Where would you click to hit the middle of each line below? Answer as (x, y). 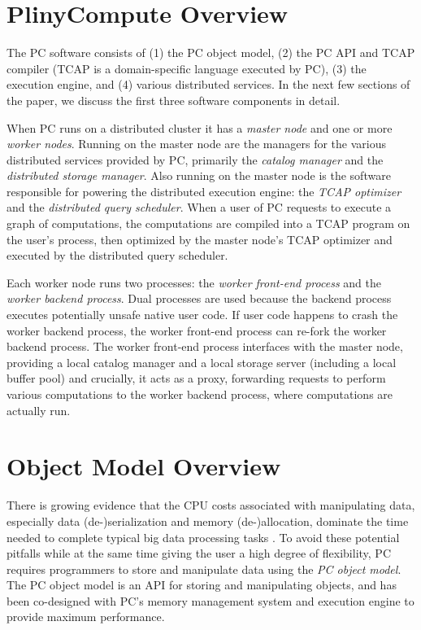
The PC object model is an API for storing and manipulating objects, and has (202, 585)
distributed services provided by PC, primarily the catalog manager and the (195, 159)
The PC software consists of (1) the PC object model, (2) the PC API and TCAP (211, 52)
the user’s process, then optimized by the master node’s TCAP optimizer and (200, 239)
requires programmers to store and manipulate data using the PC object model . (204, 569)
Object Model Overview (144, 466)
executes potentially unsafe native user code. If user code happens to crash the (202, 315)
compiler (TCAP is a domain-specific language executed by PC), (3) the (187, 68)
